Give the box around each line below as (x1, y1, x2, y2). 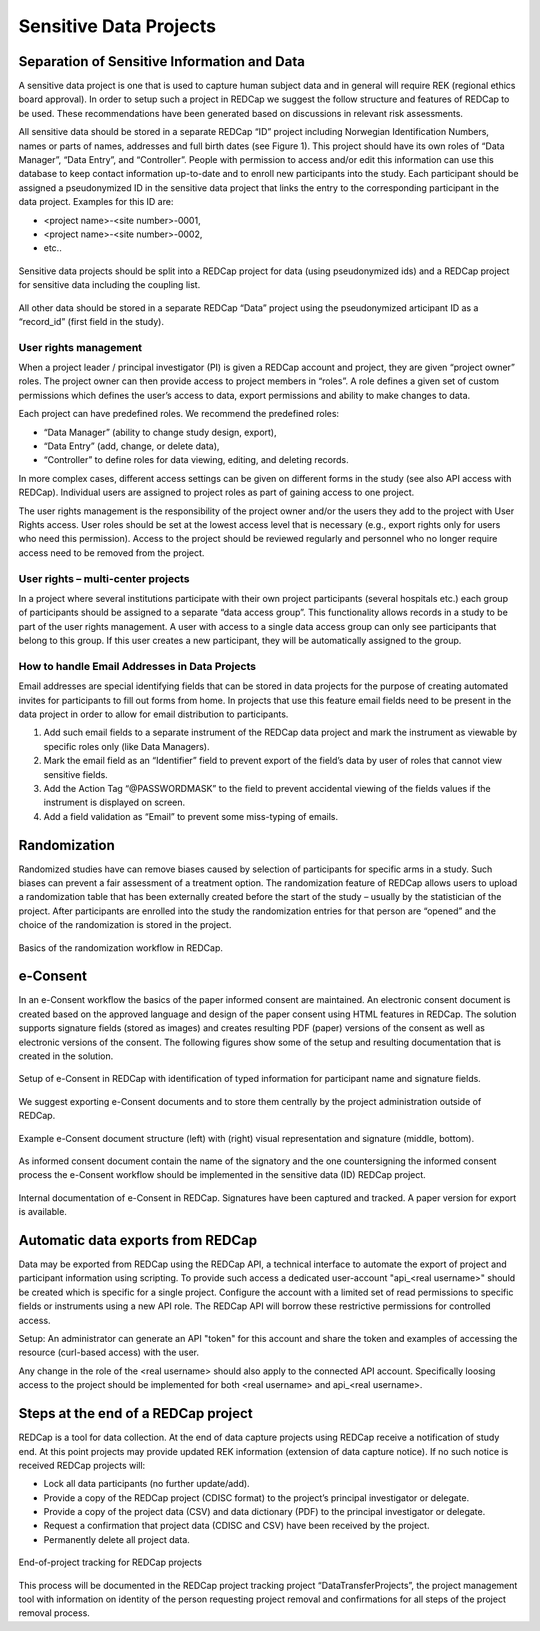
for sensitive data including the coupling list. (18, 279, 201, 291)
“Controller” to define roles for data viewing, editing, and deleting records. (43, 454, 349, 466)
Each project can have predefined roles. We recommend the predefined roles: (18, 408, 340, 420)
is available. (18, 1206, 67, 1218)
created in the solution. (18, 1050, 114, 1062)
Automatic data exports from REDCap (18, 1231, 258, 1249)
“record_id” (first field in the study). (18, 315, 165, 327)
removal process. (18, 1607, 90, 1619)
